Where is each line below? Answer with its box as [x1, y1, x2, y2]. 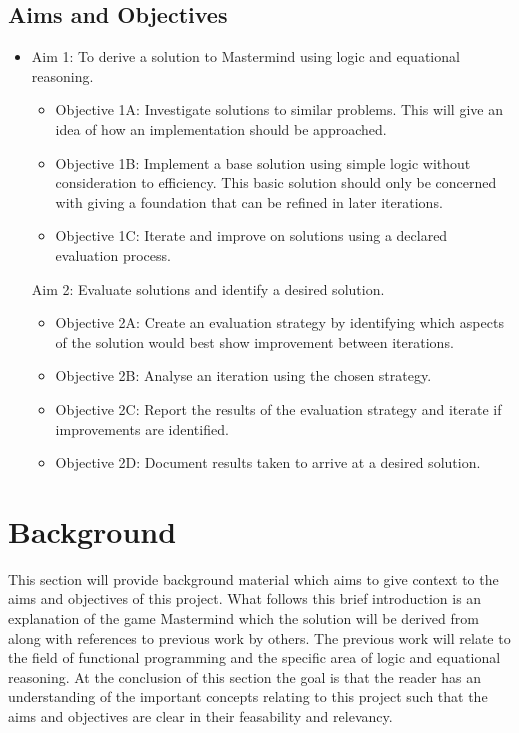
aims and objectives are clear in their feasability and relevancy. [8, 705, 393, 726]
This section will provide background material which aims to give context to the [8, 568, 499, 589]
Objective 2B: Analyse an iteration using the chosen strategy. [55, 365, 432, 386]
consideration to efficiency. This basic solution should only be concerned [55, 172, 497, 193]
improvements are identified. [55, 418, 229, 439]
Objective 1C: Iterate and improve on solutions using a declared [55, 225, 448, 246]
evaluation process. [55, 244, 171, 265]
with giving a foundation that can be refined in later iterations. [55, 191, 443, 212]
